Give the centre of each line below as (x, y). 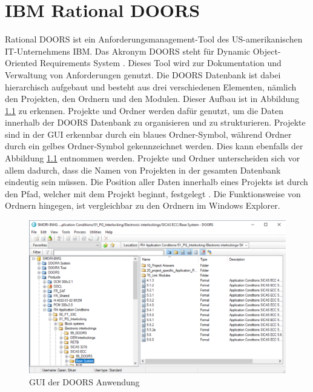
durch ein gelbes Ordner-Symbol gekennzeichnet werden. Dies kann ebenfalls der (154, 146)
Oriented (21, 63)
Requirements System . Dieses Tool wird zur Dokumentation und (160, 63)
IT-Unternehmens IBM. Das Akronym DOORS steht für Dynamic (127, 51)
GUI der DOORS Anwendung (84, 381)
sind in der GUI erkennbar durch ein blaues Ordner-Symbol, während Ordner (148, 134)
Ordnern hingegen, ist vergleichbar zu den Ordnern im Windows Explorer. (143, 205)
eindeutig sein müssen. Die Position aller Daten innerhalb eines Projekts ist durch (156, 182)
